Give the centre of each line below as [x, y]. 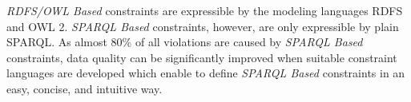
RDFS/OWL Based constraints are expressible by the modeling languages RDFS [205, 10]
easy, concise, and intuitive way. [85, 88]
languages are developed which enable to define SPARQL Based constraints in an [206, 73]
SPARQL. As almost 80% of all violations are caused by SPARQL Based [185, 42]
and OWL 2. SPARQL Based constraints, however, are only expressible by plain [203, 26]
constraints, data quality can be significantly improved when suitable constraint [202, 57]
